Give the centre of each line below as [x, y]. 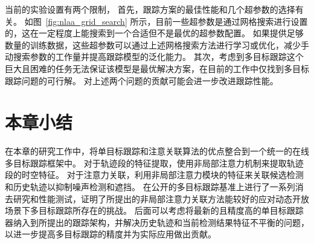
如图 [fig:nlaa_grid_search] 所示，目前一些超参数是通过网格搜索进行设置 [166, 21]
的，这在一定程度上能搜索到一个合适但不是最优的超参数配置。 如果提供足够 [154, 33]
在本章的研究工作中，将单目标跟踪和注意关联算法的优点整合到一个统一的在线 [157, 151]
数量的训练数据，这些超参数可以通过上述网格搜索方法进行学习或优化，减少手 [157, 45]
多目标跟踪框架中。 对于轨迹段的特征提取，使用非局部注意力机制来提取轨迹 [154, 163]
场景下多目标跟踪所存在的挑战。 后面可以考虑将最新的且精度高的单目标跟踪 [154, 210]
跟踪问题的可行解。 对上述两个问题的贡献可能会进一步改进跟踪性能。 [142, 80]
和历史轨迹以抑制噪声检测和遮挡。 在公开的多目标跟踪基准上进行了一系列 [150, 187]
